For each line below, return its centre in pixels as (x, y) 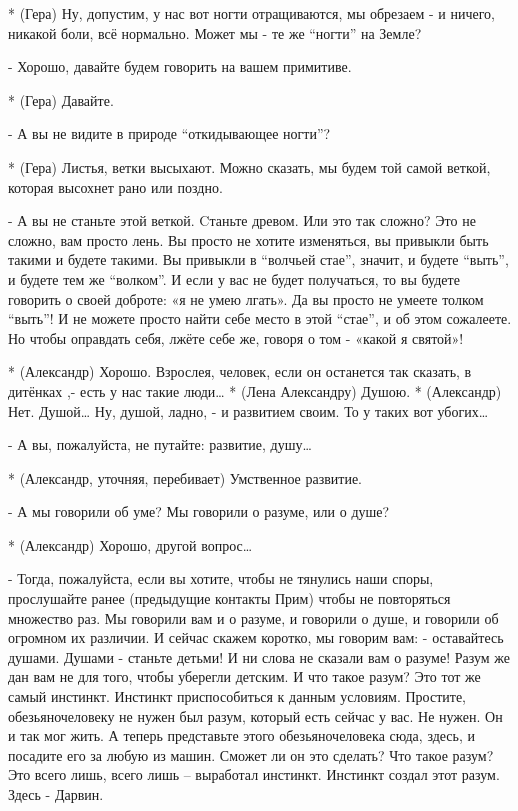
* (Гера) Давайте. (61, 99)
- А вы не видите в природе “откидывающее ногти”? (169, 133)
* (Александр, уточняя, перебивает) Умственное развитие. (185, 477)
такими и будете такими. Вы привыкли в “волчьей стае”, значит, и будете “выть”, (258, 259)
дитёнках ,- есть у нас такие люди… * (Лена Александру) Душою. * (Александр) (255, 390)
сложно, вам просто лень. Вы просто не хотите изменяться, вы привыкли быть (248, 239)
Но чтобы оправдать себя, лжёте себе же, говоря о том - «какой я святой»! (236, 337)
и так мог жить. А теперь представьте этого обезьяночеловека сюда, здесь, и (241, 735)
